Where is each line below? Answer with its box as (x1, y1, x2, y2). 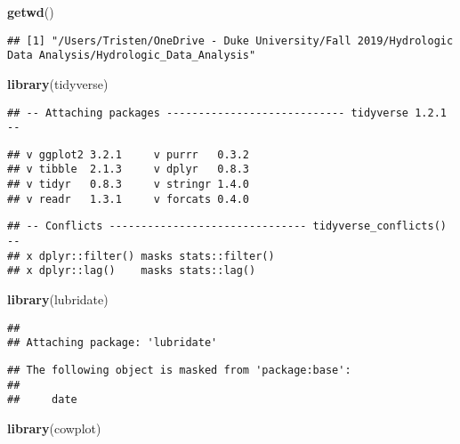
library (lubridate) (7, 290, 109, 309)
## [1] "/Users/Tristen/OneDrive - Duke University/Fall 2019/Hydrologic (7, 34, 454, 47)
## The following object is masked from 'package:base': (7, 363, 351, 376)
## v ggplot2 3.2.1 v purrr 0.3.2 (7, 148, 250, 161)
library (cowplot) (7, 418, 101, 437)
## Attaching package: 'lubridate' (7, 336, 218, 350)
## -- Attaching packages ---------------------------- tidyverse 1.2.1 (7, 106, 447, 119)
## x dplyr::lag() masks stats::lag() (7, 264, 256, 278)
